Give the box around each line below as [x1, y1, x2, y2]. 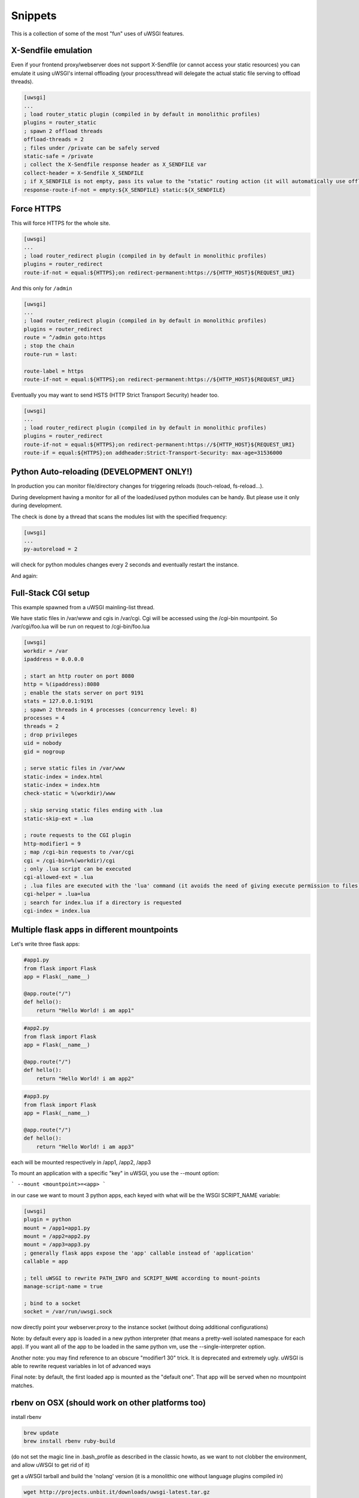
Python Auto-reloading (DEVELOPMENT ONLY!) [11, 467, 193, 477]
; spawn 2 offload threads [23, 128, 103, 134]
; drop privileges [23, 731, 78, 738]
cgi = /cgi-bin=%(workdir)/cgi [23, 857, 116, 864]
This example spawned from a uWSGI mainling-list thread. [11, 603, 155, 611]
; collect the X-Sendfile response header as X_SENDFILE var [23, 161, 207, 168]
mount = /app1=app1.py [23, 1224, 90, 1231]
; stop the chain [23, 342, 75, 349]
